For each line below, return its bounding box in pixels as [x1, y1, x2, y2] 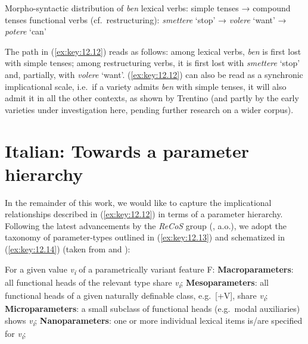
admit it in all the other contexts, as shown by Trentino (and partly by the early [5, 92, 299, 104]
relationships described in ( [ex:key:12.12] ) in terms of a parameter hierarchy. [5, 208, 283, 220]
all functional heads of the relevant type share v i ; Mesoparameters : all [5, 276, 269, 290]
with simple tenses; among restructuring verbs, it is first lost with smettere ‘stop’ [5, 57, 300, 69]
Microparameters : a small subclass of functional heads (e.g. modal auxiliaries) [5, 302, 300, 314]
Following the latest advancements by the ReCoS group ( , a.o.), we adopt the [5, 219, 287, 232]
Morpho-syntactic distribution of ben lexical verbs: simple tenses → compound [5, 2, 291, 14]
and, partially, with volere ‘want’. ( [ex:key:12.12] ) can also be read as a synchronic [5, 68, 303, 80]
